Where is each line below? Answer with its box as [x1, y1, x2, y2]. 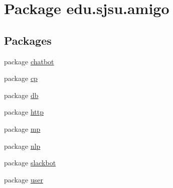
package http [4, 107, 44, 117]
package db [4, 89, 39, 100]
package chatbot [4, 56, 54, 66]
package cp [4, 73, 38, 83]
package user [4, 174, 43, 184]
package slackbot [4, 157, 56, 168]
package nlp [4, 140, 41, 151]
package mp [4, 123, 41, 134]
